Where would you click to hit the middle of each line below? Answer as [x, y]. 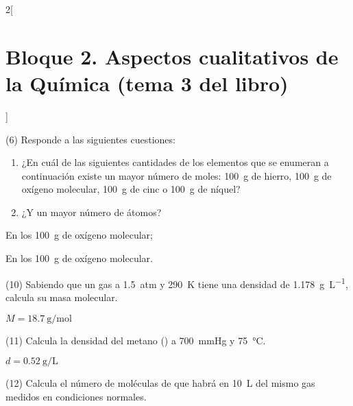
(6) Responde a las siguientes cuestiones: [90, 139]
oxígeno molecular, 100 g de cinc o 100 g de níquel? [131, 189]
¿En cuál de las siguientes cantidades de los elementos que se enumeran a [175, 162]
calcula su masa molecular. [62, 297]
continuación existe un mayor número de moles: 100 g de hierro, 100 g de [176, 175]
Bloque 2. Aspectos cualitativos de [172, 56]
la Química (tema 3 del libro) [147, 83]
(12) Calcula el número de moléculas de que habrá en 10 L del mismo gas [160, 383]
